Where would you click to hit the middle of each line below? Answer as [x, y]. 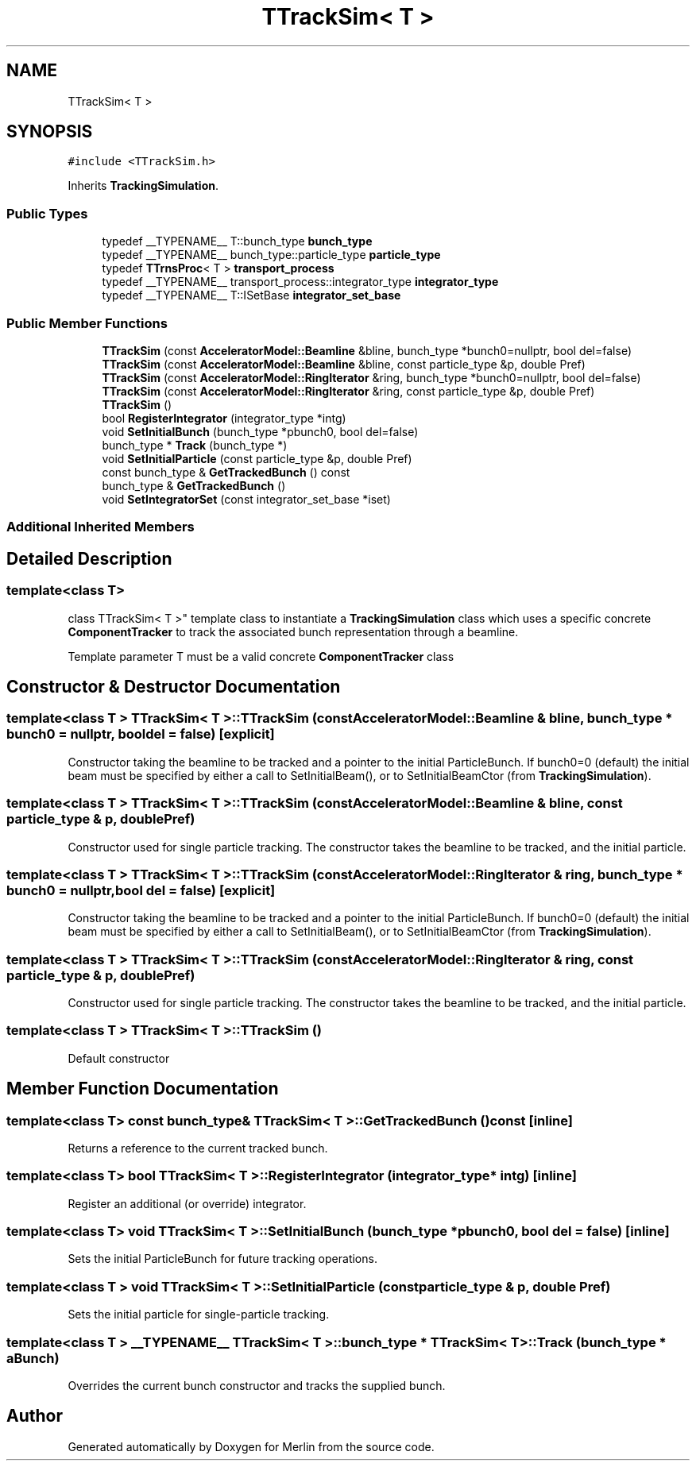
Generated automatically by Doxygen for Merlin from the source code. [251, 1446]
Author [35, 1416]
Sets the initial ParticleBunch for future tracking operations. [222, 1259]
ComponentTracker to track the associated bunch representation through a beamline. [293, 631]
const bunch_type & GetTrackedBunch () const [226, 472]
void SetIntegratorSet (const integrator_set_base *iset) [246, 499]
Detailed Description [89, 558]
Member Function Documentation [143, 1089]
